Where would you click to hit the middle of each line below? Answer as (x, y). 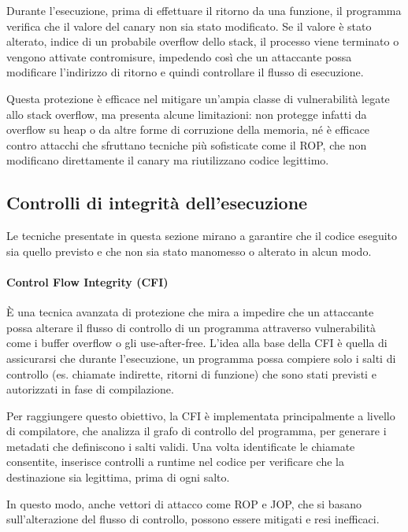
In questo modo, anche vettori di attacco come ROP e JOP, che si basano (184, 503)
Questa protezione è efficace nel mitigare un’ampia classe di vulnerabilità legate (198, 98)
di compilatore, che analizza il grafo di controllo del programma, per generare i (197, 431)
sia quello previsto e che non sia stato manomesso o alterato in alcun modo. (189, 251)
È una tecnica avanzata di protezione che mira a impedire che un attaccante (190, 312)
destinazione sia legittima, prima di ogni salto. (118, 477)
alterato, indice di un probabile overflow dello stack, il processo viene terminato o (203, 41)
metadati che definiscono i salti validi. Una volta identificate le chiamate (181, 446)
